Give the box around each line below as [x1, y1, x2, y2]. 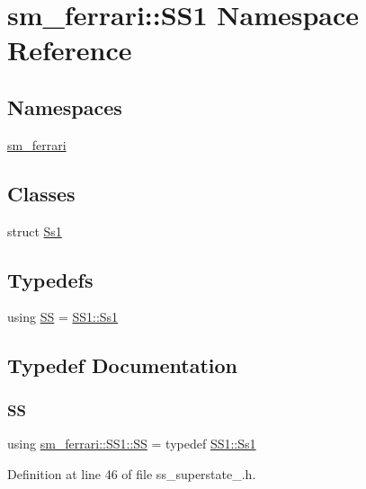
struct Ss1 [7, 221, 62, 240]
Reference [7, 31, 132, 68]
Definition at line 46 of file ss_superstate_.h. [7, 464, 256, 483]
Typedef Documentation [7, 351, 237, 379]
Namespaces [7, 93, 122, 120]
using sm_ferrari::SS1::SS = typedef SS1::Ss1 [7, 433, 256, 452]
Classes [7, 179, 76, 207]
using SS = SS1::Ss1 [7, 307, 119, 326]
